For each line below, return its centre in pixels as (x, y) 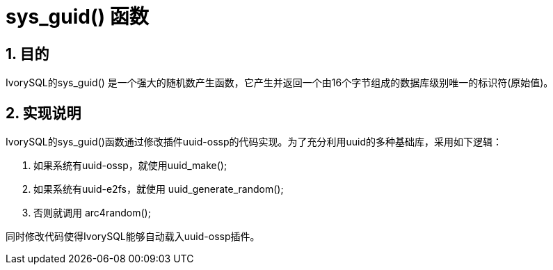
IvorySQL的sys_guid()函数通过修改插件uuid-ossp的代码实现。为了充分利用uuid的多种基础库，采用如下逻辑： (254, 142)
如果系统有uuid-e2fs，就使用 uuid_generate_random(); (159, 189)
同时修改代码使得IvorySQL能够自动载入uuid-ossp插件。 (133, 237)
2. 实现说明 (43, 113)
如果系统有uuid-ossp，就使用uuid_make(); (130, 166)
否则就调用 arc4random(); (92, 213)
